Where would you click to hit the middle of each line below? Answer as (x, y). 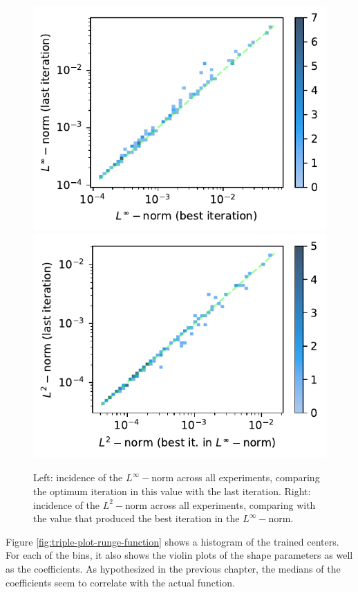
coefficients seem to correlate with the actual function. (120, 582)
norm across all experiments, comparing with (220, 504)
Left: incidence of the (78, 477)
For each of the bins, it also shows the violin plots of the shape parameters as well (179, 555)
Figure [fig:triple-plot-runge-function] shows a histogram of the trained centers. (172, 541)
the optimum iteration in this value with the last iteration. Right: (172, 491)
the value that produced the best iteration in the (136, 518)
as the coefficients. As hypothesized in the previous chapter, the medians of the (173, 569)
